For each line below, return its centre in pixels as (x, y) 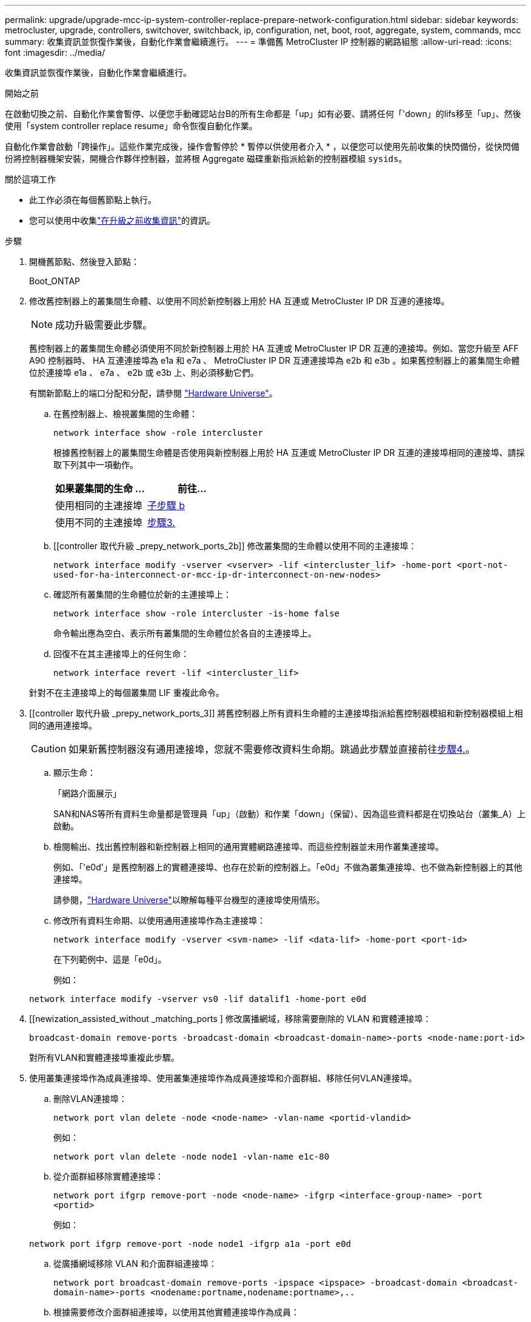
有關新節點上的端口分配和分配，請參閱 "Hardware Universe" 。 (153, 393)
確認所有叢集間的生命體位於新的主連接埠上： (142, 594)
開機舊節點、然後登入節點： (84, 262)
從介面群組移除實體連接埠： (109, 1176)
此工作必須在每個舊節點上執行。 (93, 200)
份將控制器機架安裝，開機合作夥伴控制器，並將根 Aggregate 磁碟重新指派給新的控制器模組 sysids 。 (206, 159)
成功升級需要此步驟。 (104, 325)
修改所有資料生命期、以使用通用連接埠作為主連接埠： (159, 920)
